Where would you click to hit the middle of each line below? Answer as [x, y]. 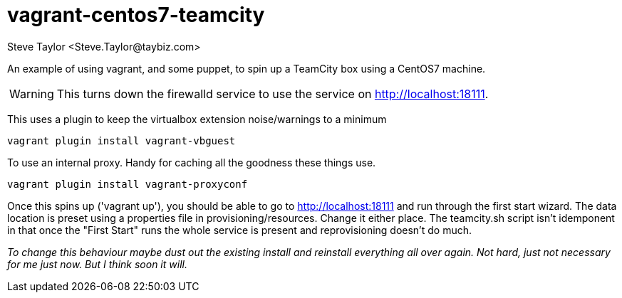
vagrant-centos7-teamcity [136, 15]
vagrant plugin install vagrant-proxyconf [128, 184]
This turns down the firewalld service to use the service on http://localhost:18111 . [273, 94]
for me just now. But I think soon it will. [97, 264]
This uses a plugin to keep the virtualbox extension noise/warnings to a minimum [197, 119]
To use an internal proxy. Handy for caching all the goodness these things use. [192, 162]
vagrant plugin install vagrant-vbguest [121, 140]
